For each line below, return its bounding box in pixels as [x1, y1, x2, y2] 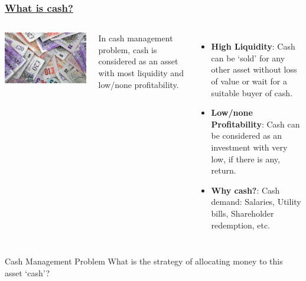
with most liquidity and [98, 67, 184, 79]
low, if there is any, [211, 152, 280, 165]
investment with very [211, 140, 288, 153]
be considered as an [211, 129, 282, 142]
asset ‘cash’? [5, 266, 50, 279]
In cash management [98, 32, 173, 44]
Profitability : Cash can [211, 117, 300, 130]
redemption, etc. [211, 218, 271, 231]
